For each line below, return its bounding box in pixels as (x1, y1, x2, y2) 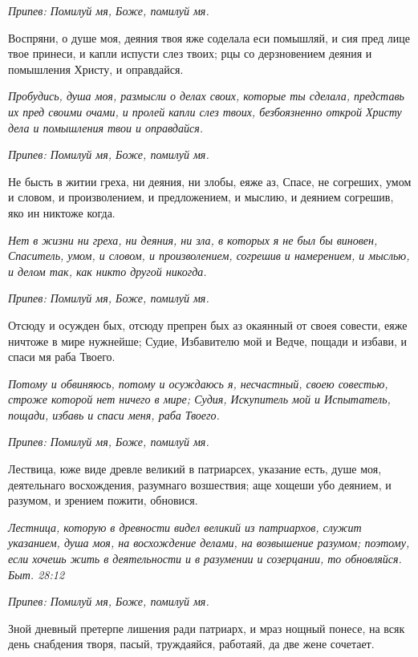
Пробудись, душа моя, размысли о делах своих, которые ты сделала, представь (8, 87, 404, 104)
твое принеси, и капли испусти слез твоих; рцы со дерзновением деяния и (8, 45, 372, 62)
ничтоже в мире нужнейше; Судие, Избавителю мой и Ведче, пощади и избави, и (8, 332, 408, 349)
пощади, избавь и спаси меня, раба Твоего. (8, 406, 220, 423)
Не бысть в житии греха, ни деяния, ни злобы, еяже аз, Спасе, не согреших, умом (8, 172, 412, 189)
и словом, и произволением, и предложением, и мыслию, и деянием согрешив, (8, 189, 394, 205)
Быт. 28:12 (8, 566, 65, 582)
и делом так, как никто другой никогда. (8, 262, 207, 279)
